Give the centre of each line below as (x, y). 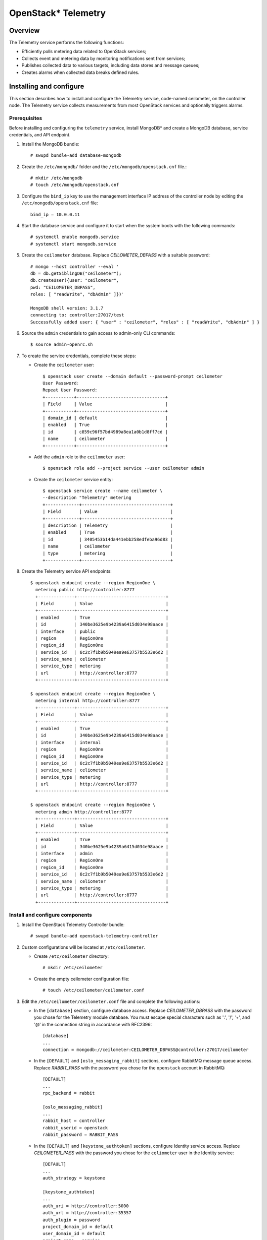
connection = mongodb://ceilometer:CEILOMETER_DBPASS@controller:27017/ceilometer (146, 1050)
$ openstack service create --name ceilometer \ (103, 491)
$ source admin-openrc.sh (62, 344)
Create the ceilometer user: (64, 365)
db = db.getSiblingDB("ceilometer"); (76, 273)
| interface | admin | (102, 853)
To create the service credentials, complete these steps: (79, 356)
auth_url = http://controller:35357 (87, 1213)
